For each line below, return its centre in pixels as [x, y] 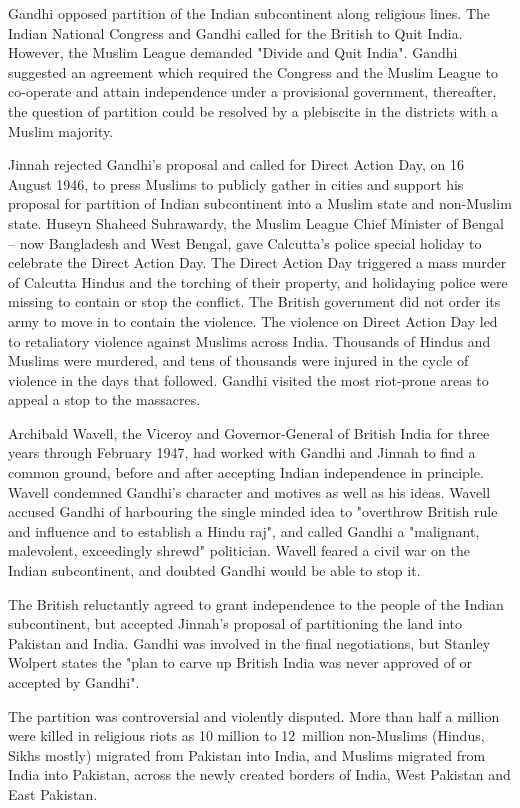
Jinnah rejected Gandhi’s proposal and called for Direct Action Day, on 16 [236, 164]
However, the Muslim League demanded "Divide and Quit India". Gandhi [233, 52]
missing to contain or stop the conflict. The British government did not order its [254, 301]
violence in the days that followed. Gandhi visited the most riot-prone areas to [248, 379]
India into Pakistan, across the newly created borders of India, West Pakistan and [259, 774]
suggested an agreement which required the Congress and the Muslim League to [253, 71]
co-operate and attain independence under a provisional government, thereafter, [252, 91]
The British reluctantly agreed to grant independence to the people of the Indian [256, 603]
